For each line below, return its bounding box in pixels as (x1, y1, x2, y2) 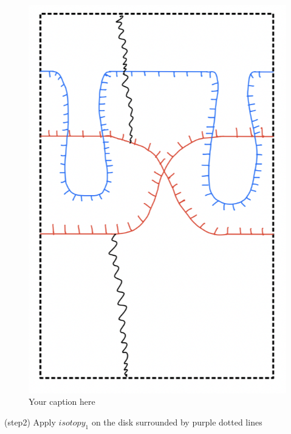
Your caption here (29, 395, 95, 408)
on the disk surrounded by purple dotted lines (91, 415, 262, 428)
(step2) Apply (4, 415, 56, 428)
